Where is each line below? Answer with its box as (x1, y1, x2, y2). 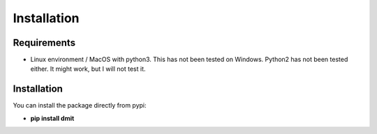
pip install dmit (30, 114, 75, 122)
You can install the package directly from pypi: (13, 101, 147, 110)
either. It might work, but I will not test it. (30, 65, 146, 73)
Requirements (13, 37, 76, 49)
